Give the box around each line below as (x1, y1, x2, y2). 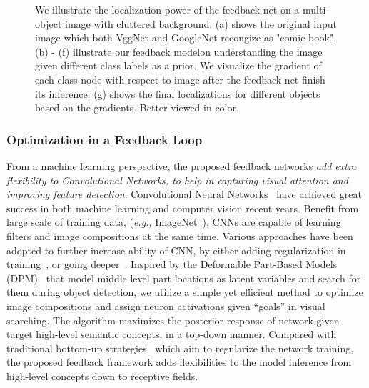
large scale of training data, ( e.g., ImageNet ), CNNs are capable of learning (6, 214, 341, 229)
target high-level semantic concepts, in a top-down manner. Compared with (6, 327, 337, 342)
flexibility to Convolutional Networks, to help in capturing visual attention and (6, 172, 348, 187)
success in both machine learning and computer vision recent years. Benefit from (6, 200, 359, 215)
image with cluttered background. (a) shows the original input (64, 16, 338, 31)
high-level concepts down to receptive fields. (6, 368, 198, 383)
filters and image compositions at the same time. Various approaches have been (6, 228, 353, 243)
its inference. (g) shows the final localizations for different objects (35, 86, 320, 101)
